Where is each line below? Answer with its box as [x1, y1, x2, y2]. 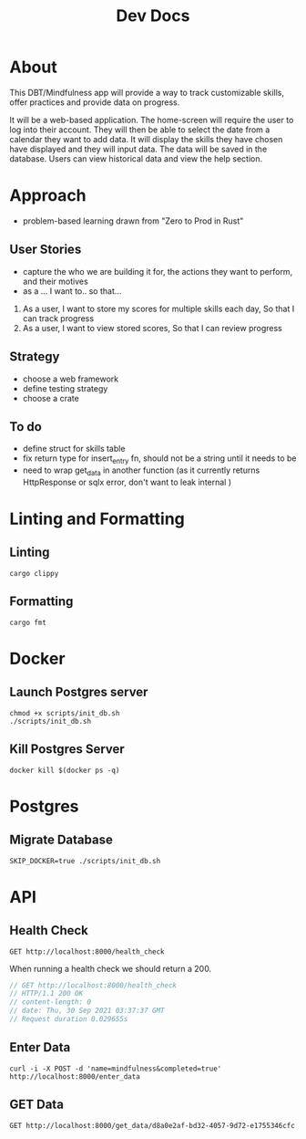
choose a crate [22, 392, 79, 403]
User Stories [9, 242, 82, 257]
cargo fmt [9, 618, 47, 627]
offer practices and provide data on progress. [9, 97, 180, 108]
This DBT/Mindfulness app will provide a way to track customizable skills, [9, 87, 285, 98]
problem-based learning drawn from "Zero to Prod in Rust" [22, 215, 244, 226]
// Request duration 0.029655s [9, 1015, 128, 1024]
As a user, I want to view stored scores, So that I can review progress [22, 322, 282, 333]
